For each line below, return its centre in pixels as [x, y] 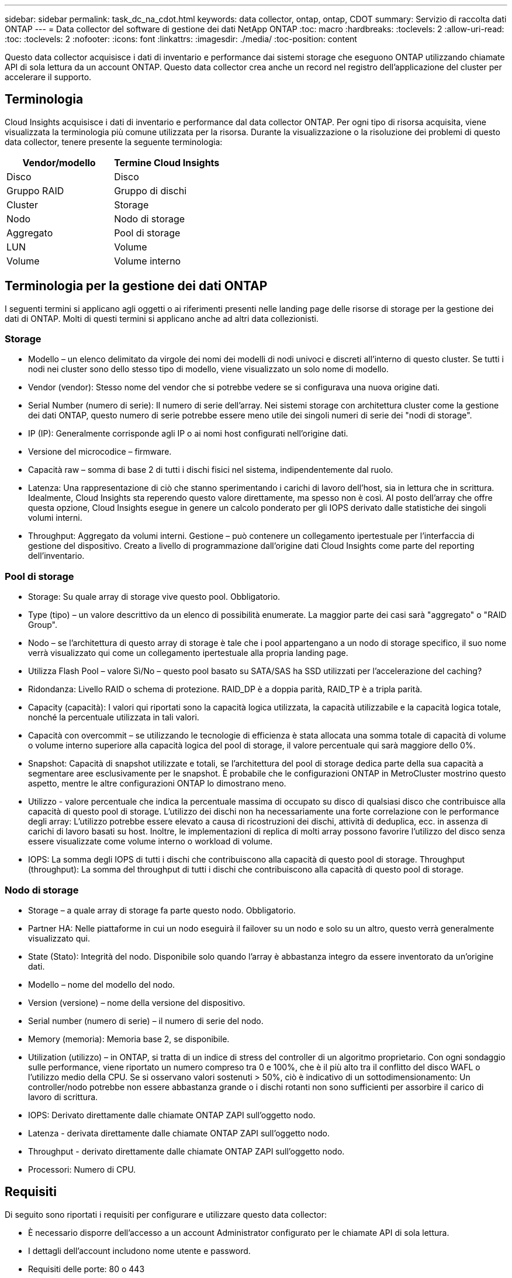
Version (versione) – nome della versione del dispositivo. [137, 1002]
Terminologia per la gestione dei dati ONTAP [136, 286]
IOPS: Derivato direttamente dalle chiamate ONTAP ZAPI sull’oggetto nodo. [172, 1115]
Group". [43, 625]
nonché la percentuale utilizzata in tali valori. [114, 717]
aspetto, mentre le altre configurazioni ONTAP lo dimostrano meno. [157, 784]
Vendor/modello [59, 162]
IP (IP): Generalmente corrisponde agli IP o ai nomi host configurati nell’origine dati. [188, 434]
